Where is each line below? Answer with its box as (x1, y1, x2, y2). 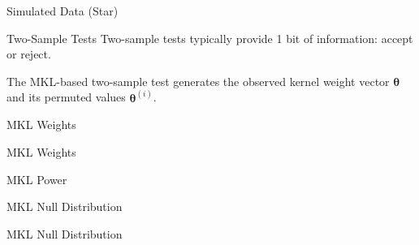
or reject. (6, 45, 51, 62)
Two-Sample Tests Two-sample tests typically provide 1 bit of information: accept (6, 29, 413, 46)
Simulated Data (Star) (6, 2, 119, 19)
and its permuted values (6, 88, 126, 105)
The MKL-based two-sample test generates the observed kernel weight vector (6, 72, 390, 89)
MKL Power (6, 170, 67, 187)
